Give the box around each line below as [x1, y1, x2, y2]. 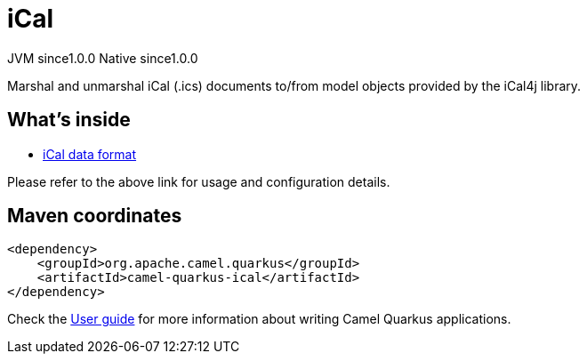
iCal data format [43, 146, 137, 162]
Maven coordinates [7, 205, 182, 228]
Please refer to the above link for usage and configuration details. [7, 173, 390, 189]
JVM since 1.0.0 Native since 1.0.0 [7, 50, 198, 66]
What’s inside [7, 108, 131, 132]
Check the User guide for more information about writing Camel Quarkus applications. [7, 311, 511, 327]
